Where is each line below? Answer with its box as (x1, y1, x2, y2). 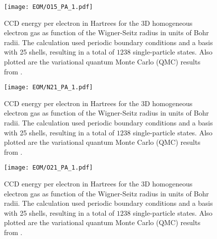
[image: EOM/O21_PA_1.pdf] (4, 164, 93, 172)
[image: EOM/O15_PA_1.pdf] (4, 3, 93, 10)
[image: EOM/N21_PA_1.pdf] (4, 84, 93, 91)
